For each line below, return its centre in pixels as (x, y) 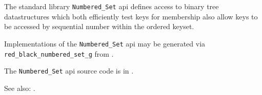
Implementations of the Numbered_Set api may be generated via (105, 43)
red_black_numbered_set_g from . (59, 53)
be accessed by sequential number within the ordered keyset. (99, 26)
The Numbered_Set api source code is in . (69, 71)
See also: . (20, 88)
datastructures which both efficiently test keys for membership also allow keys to (131, 16)
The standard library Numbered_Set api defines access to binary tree (112, 6)
